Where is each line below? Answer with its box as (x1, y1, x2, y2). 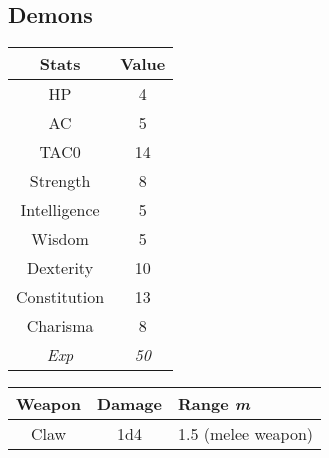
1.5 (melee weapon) (178, 422, 314, 446)
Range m (178, 392, 250, 416)
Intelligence (20, 198, 100, 222)
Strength (29, 169, 91, 193)
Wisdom (31, 227, 89, 251)
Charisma (26, 314, 94, 338)
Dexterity (27, 256, 94, 280)
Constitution (16, 285, 105, 309)
